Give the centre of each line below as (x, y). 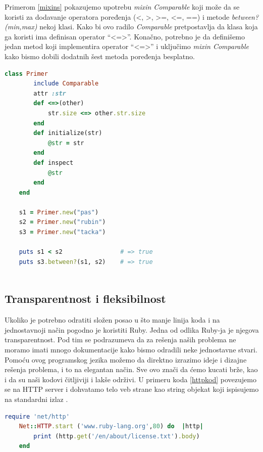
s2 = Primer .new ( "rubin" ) (62, 222)
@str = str (66, 143)
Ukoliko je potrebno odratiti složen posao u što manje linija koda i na (112, 320)
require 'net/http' (37, 416)
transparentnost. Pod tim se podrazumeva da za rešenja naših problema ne (120, 340)
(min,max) (21, 27)
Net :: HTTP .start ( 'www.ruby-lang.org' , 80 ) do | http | (111, 426)
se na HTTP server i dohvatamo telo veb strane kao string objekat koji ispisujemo (132, 389)
